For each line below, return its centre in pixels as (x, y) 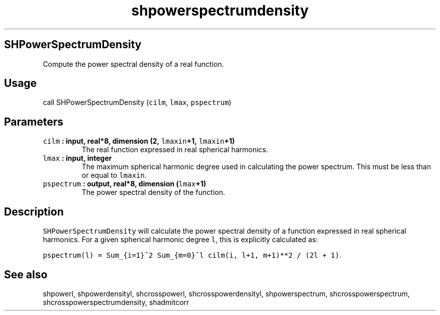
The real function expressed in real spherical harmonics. (175, 150)
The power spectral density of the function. (153, 192)
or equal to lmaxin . (114, 175)
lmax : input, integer (77, 158)
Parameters (34, 122)
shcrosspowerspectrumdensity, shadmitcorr (116, 302)
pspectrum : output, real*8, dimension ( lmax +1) (125, 184)
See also (26, 274)
